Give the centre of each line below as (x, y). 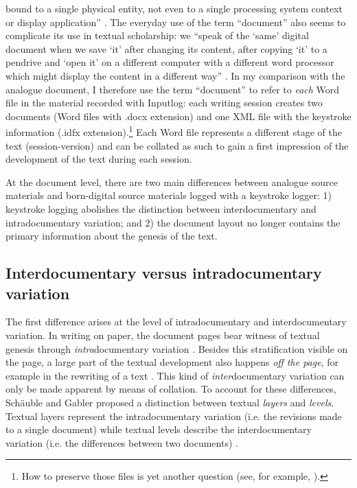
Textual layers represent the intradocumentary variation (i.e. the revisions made (174, 416)
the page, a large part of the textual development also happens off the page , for (172, 362)
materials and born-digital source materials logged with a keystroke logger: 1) (169, 195)
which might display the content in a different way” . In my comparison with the (175, 75)
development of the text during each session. (99, 159)
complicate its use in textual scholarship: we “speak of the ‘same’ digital (157, 35)
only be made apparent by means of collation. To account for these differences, (171, 389)
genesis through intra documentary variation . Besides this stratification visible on (177, 348)
